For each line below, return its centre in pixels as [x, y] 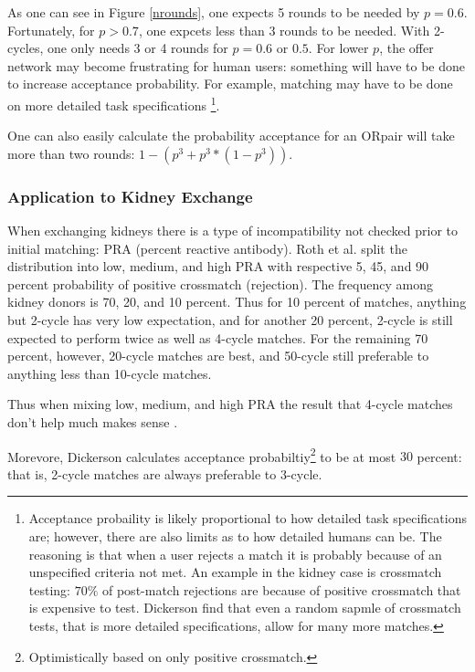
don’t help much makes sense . [93, 421]
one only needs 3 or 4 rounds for [138, 48]
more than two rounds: [71, 153]
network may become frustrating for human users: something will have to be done [236, 65]
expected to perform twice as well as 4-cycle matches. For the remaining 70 [218, 337]
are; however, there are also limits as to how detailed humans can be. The [235, 536]
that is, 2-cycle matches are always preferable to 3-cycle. [165, 473]
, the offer [406, 48]
